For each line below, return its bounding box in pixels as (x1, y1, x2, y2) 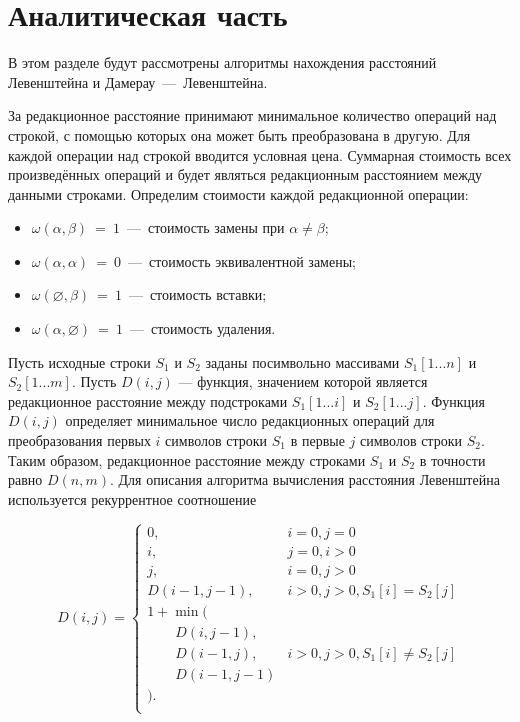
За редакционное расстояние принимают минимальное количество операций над (8, 105, 497, 126)
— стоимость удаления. (129, 318, 276, 339)
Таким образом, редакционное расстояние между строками (8, 449, 366, 470)
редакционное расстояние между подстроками (8, 390, 288, 411)
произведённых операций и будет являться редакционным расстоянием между (8, 164, 483, 185)
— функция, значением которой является (178, 371, 428, 392)
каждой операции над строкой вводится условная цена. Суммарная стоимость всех (8, 144, 512, 165)
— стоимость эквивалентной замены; (127, 250, 356, 271)
